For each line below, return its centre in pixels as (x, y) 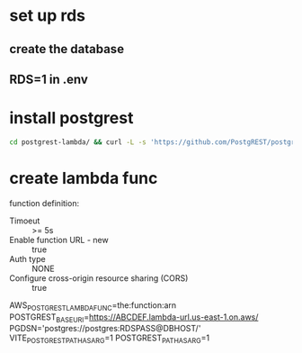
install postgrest (71, 118)
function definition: (44, 203)
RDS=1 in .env (49, 79)
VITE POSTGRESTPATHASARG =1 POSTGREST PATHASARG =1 (110, 339)
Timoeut (25, 221)
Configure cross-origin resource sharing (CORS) (99, 278)
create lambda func (84, 178)
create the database (67, 49)
